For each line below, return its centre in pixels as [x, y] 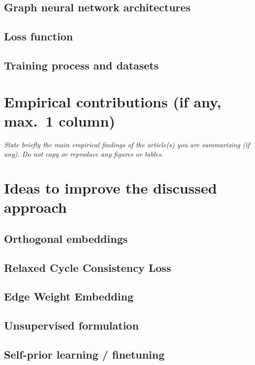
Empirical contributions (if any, [113, 101]
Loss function [39, 36]
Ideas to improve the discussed [111, 188]
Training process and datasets [81, 65]
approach [35, 207]
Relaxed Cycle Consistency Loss [88, 267]
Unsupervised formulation [71, 325]
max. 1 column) [60, 120]
